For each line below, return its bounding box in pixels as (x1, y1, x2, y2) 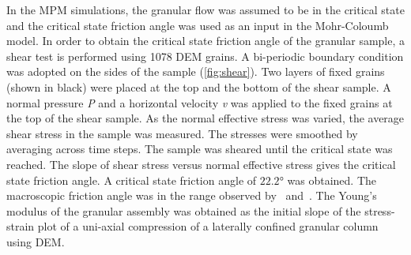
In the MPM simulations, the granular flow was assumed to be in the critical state (6, 2, 405, 17)
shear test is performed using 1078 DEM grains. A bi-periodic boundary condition (6, 47, 404, 64)
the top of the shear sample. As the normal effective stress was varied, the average (6, 110, 405, 126)
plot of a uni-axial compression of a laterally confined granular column (37, 218, 379, 234)
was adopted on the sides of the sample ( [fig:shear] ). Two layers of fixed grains (6, 63, 385, 80)
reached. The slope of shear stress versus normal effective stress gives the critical (6, 156, 396, 172)
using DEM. (6, 233, 65, 249)
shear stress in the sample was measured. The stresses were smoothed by (6, 125, 358, 141)
